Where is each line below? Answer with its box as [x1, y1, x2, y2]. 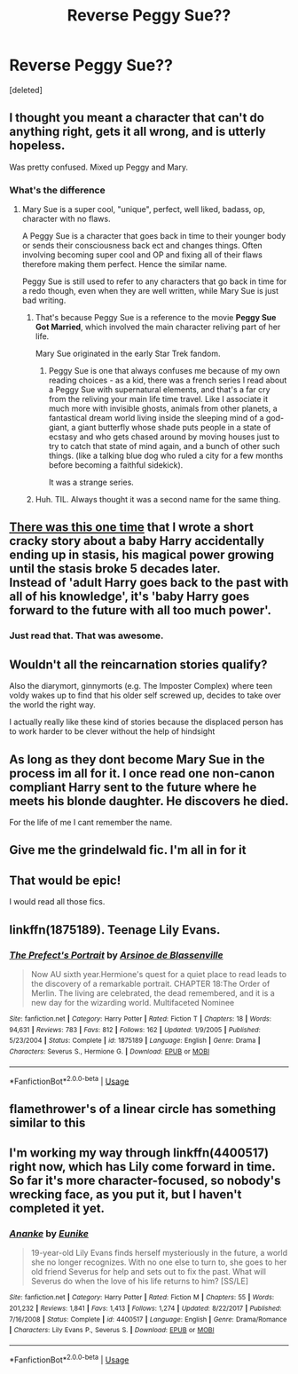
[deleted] [9, 84, 43, 95]
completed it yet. [9, 1200, 105, 1216]
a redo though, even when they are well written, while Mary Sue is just [21, 286, 279, 296]
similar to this [9, 1115, 86, 1130]
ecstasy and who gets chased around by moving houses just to [48, 431, 280, 442]
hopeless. [9, 138, 66, 154]
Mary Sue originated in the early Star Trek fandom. [35, 348, 221, 359]
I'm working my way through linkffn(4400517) [9, 1145, 269, 1160]
